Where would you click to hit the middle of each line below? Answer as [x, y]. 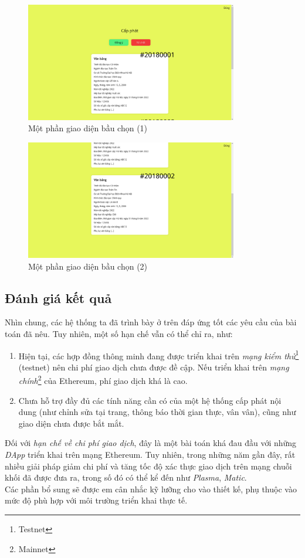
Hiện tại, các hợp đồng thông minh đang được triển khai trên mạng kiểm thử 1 [159, 355]
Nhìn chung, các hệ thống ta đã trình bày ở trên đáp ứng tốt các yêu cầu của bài [151, 322]
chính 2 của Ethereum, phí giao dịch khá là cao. [103, 380]
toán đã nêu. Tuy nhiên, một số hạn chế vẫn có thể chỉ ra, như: [119, 333]
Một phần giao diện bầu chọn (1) [88, 128]
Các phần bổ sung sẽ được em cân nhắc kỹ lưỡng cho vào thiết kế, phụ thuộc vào [151, 489]
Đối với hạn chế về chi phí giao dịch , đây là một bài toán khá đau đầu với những [151, 443]
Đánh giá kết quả [58, 297]
